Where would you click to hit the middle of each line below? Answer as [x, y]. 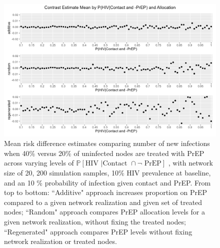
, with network [190, 163]
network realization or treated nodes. [60, 241]
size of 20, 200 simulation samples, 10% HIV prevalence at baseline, [107, 172]
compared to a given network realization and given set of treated [103, 202]
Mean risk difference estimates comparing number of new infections [107, 143]
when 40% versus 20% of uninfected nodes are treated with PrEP [104, 153]
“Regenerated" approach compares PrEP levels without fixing [98, 231]
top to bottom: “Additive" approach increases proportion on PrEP [105, 192]
